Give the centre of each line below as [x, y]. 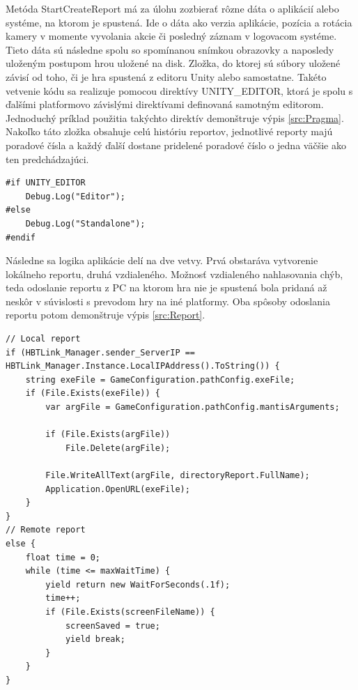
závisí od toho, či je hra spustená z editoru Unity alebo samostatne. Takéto [166, 76]
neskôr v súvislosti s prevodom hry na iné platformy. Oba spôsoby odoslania [168, 301]
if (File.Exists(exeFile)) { [93, 393]
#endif [21, 237]
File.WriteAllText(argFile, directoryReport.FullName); [178, 475]
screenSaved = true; [112, 626]
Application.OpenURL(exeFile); [118, 489]
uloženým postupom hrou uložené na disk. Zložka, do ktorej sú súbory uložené [173, 63]
